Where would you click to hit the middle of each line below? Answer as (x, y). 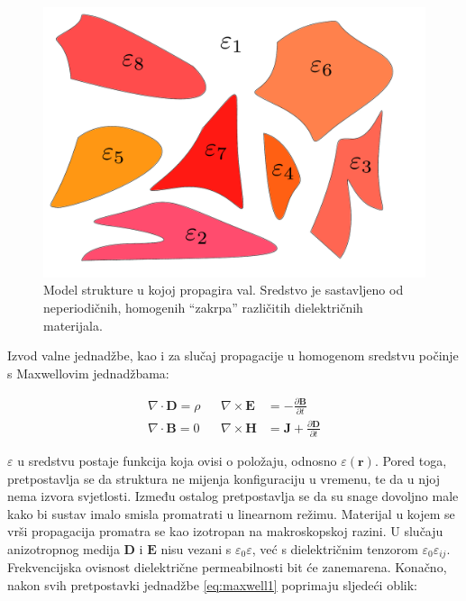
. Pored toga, (411, 461)
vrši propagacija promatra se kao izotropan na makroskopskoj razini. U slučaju (225, 531)
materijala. (73, 325)
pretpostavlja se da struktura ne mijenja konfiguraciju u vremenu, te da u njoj (224, 478)
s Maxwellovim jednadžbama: (88, 373)
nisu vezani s (196, 549)
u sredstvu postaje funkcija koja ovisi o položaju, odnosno (177, 461)
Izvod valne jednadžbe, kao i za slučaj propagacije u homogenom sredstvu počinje (233, 355)
